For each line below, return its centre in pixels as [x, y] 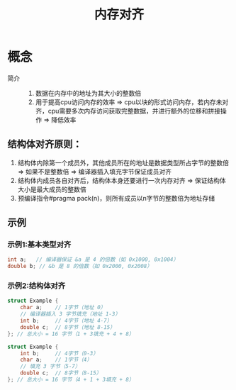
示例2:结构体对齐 [36, 286]
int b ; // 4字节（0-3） [60, 353]
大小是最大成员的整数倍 [52, 189]
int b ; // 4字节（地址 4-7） [66, 321]
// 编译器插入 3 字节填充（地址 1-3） [70, 314]
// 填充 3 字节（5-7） [50, 367]
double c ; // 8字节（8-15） [61, 373]
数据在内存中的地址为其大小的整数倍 [88, 93]
